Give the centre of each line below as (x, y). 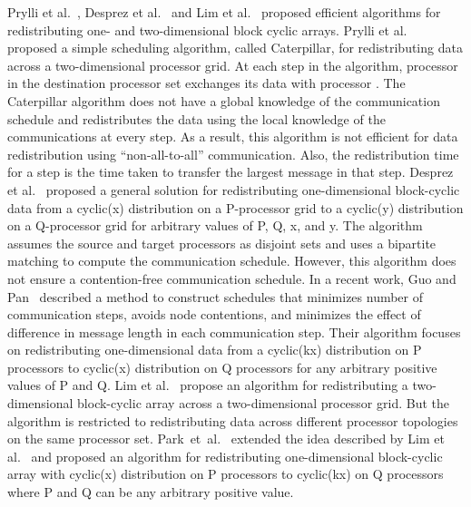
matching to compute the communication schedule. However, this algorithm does (232, 261)
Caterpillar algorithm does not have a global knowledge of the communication (224, 100)
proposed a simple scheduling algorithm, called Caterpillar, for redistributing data (235, 48)
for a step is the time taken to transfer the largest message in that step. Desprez (231, 172)
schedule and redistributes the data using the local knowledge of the (196, 118)
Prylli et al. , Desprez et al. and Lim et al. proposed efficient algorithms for (224, 12)
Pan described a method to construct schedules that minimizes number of (216, 296)
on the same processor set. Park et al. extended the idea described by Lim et (226, 439)
